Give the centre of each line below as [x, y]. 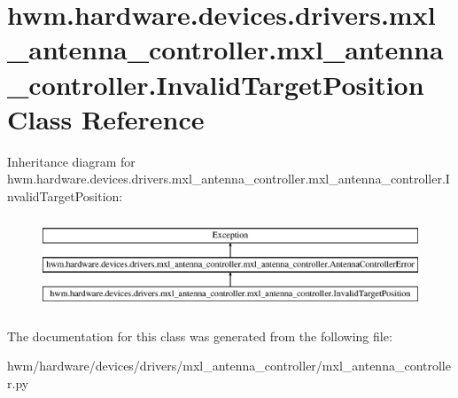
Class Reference [106, 118]
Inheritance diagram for [71, 161]
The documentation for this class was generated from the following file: [200, 336]
